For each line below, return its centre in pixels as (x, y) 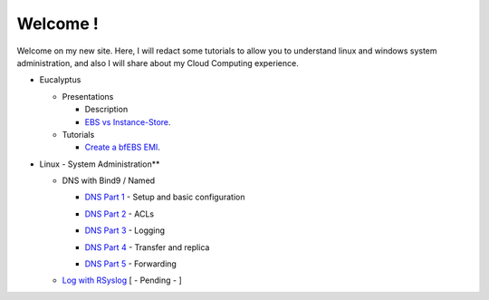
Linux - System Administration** (100, 164)
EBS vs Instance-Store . (128, 121)
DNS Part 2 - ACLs (119, 214)
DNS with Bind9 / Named (109, 180)
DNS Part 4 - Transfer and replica (147, 247)
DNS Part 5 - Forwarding (130, 264)
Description (106, 110)
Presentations (88, 96)
